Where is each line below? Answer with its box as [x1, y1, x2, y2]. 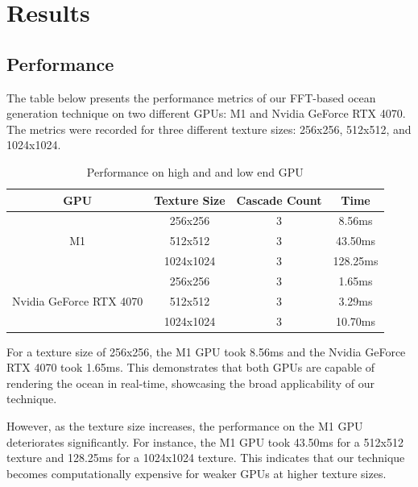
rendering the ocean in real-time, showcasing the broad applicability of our [6, 374, 375, 391]
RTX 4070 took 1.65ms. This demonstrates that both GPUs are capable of [6, 359, 375, 376]
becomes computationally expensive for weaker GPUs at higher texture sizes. [6, 464, 387, 481]
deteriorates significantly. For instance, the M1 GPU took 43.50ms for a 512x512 [6, 433, 404, 450]
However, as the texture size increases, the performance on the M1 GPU [6, 418, 363, 435]
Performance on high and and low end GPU [86, 163, 304, 180]
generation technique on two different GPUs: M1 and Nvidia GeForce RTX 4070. [6, 105, 406, 122]
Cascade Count [236, 191, 322, 208]
